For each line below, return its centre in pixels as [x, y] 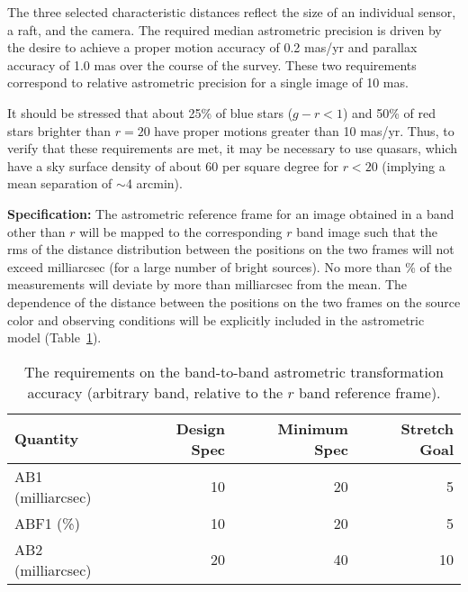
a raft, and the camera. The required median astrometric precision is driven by [225, 29]
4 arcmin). [154, 183]
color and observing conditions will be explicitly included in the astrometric [216, 319]
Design [201, 428]
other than [36, 231]
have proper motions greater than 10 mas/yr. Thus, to [304, 130]
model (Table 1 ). [54, 337]
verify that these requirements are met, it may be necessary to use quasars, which [233, 148]
